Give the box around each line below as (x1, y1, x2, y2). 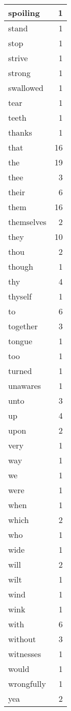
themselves (8, 216, 46, 228)
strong (8, 67, 31, 79)
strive (8, 52, 28, 64)
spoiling (8, 7, 40, 18)
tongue (8, 335, 33, 347)
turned (8, 365, 32, 377)
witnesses (8, 648, 41, 660)
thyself (8, 290, 32, 302)
